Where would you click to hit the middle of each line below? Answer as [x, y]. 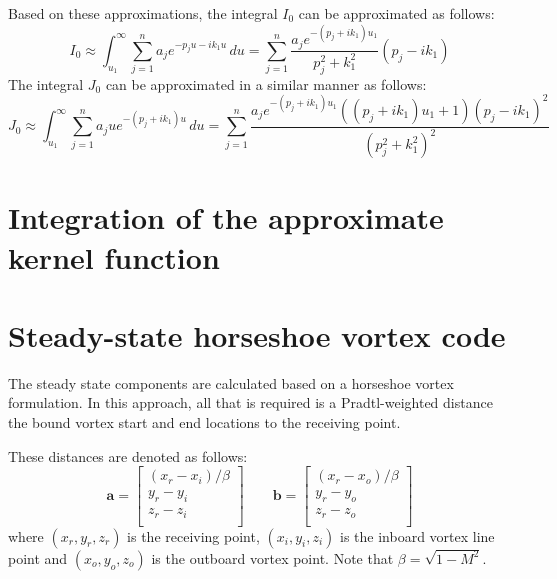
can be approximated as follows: [396, 13]
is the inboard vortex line [417, 535]
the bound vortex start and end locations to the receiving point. [204, 422]
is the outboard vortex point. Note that [272, 557]
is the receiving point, [193, 535]
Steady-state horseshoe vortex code [257, 334]
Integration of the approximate [226, 217]
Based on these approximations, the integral [143, 13]
